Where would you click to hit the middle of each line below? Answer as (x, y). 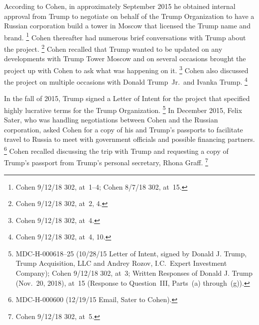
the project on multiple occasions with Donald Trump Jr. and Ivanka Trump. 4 (126, 81)
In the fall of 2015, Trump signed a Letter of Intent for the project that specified (127, 98)
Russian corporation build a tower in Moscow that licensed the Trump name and (127, 26)
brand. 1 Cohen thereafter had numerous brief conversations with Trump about (125, 36)
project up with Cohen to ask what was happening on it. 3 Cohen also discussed (126, 69)
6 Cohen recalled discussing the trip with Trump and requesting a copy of (116, 150)
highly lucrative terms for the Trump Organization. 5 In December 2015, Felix (123, 109)
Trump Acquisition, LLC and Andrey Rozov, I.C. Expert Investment (121, 263)
